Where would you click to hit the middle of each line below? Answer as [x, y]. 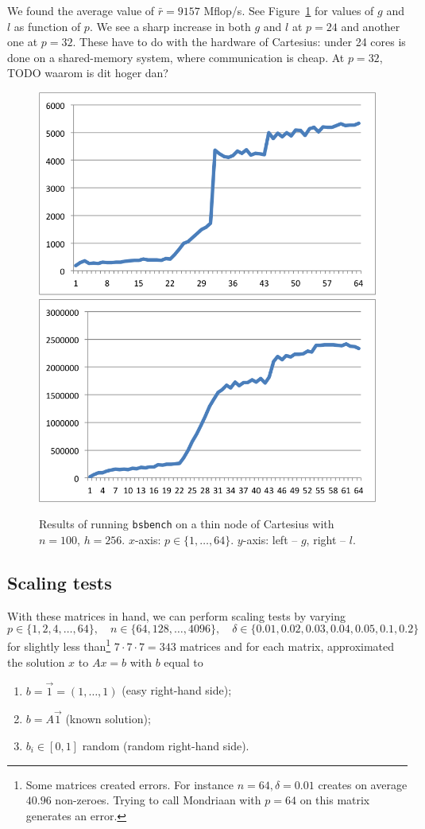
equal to [184, 662]
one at [23, 42]
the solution [36, 662]
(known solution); [108, 719]
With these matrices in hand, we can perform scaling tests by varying [176, 615]
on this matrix [335, 800]
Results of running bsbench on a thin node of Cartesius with [187, 524]
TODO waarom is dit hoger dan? [88, 73]
